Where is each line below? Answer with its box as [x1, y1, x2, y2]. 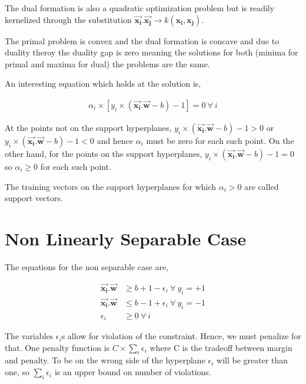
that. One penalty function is [5, 341, 110, 353]
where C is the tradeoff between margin [149, 341, 292, 353]
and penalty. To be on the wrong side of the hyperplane [5, 354, 205, 366]
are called [244, 180, 279, 192]
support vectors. [5, 192, 63, 204]
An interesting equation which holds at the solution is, [5, 77, 201, 90]
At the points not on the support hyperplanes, [5, 122, 172, 133]
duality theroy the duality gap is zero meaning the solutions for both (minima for [5, 46, 298, 58]
